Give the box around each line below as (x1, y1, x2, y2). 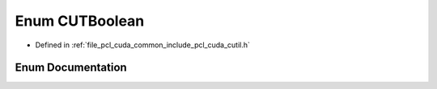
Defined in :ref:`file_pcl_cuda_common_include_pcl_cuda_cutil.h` (35, 40, 251, 50)
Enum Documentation (15, 61, 127, 75)
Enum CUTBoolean (15, 12, 145, 30)
